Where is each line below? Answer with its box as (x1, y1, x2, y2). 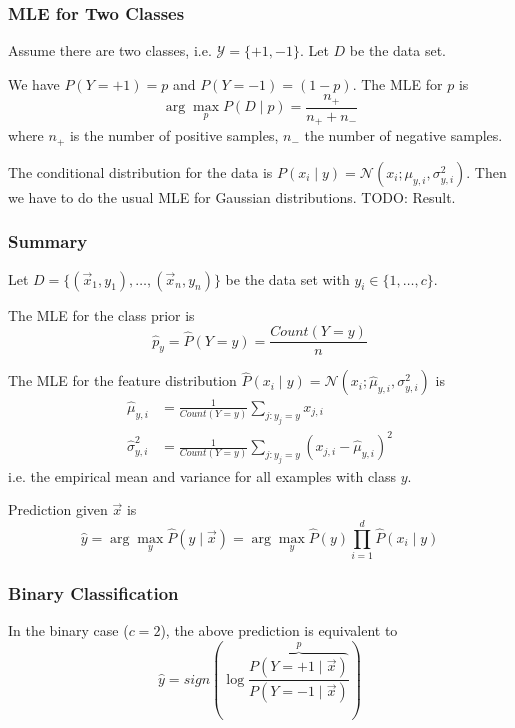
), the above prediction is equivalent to (160, 620, 398, 641)
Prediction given (8, 499, 108, 520)
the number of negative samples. (304, 125, 503, 146)
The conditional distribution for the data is (8, 161, 273, 182)
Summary (8, 229, 88, 254)
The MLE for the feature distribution (8, 370, 237, 391)
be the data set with (225, 268, 350, 289)
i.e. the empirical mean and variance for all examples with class (8, 465, 397, 486)
